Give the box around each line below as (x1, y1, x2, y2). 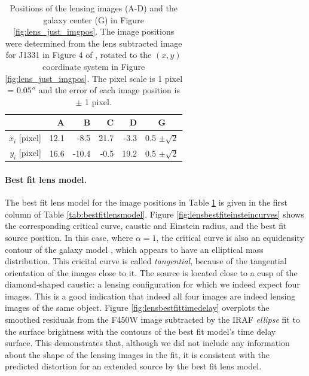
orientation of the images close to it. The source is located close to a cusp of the (5, 266, 298, 279)
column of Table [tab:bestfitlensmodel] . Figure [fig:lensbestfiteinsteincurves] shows (5, 207, 304, 220)
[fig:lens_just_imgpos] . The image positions (13, 25, 175, 38)
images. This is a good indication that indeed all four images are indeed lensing (5, 289, 296, 302)
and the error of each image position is (38, 84, 180, 96)
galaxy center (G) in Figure (43, 13, 144, 26)
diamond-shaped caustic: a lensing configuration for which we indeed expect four (5, 278, 300, 291)
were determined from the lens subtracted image (5, 36, 182, 49)
